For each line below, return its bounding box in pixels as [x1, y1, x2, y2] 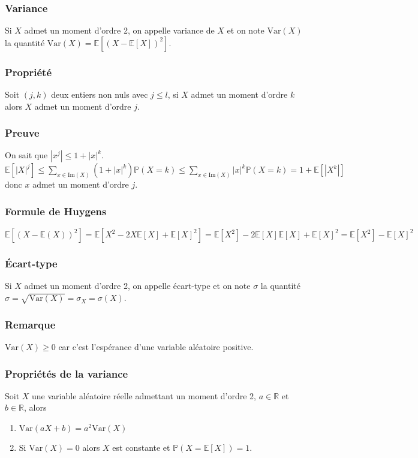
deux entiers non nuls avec [51, 88, 148, 101]
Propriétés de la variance [5, 366, 128, 381]
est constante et [112, 441, 170, 454]
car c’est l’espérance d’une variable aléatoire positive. [58, 341, 254, 353]
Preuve [5, 125, 40, 140]
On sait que [5, 149, 48, 161]
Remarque [5, 317, 56, 332]
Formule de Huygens [5, 203, 107, 218]
